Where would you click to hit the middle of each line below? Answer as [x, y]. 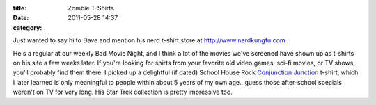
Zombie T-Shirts [91, 8]
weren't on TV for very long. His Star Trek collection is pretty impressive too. [123, 92]
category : [28, 27]
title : [20, 8]
